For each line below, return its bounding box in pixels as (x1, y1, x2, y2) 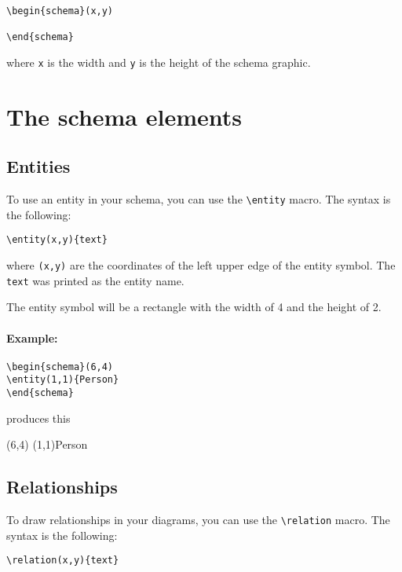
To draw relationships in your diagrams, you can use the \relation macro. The (6, 511, 390, 528)
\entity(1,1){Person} (6, 374, 119, 386)
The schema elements (6, 100, 242, 132)
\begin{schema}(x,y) (6, 5, 114, 16)
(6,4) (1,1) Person (6, 436, 88, 453)
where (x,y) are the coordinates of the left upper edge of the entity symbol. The (6, 257, 396, 273)
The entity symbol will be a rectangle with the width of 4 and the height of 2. (6, 299, 382, 315)
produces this (6, 409, 71, 426)
